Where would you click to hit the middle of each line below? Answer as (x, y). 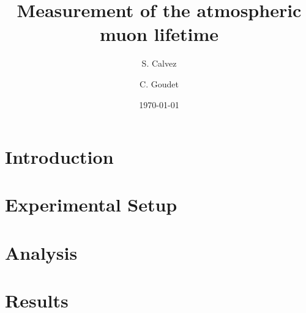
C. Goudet (159, 83)
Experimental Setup (91, 204)
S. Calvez (159, 63)
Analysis (41, 252)
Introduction (59, 157)
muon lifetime (159, 34)
